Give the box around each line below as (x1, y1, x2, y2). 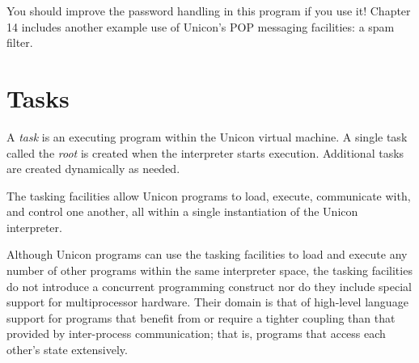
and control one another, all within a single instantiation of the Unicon (6, 203, 358, 220)
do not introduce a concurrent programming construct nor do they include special (6, 277, 412, 294)
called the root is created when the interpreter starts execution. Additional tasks (6, 144, 404, 161)
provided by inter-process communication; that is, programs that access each (6, 325, 386, 342)
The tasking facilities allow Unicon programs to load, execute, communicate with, (6, 187, 411, 204)
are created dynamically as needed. (6, 160, 180, 177)
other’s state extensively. (6, 341, 128, 358)
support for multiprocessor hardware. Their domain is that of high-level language (6, 293, 408, 310)
